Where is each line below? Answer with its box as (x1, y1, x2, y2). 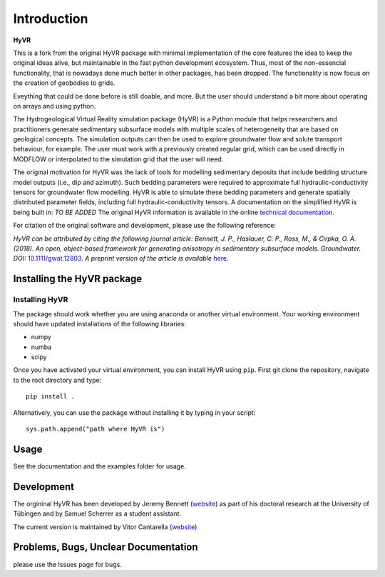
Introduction (13, 11, 88, 26)
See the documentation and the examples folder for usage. (13, 461, 187, 471)
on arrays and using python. (13, 101, 96, 110)
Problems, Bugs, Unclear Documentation (13, 541, 199, 553)
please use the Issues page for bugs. (13, 560, 123, 568)
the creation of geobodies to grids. (13, 79, 115, 87)
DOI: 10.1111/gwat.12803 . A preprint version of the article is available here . (13, 254, 229, 263)
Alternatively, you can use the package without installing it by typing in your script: (13, 408, 256, 417)
